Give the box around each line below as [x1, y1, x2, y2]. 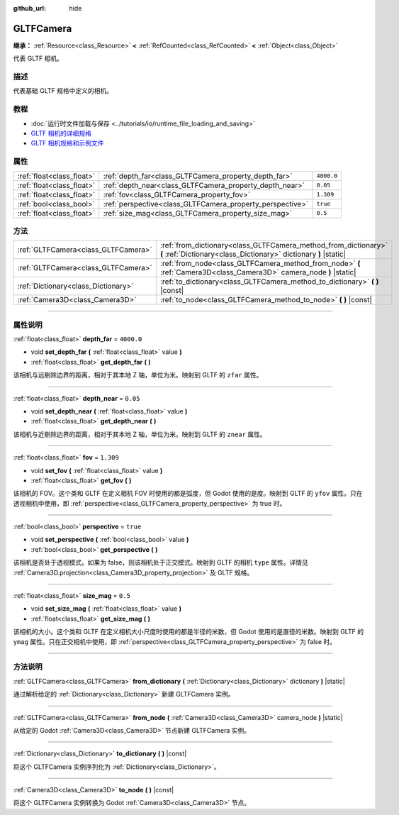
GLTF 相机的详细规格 [30, 128, 92, 138]
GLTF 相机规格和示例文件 [30, 139, 104, 148]
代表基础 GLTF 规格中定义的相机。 [13, 87, 113, 95]
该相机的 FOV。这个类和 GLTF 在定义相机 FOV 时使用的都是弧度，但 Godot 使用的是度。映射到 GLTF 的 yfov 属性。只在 [13, 489, 363, 498]
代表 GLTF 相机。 [13, 54, 64, 63]
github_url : [13, 4, 46, 12]
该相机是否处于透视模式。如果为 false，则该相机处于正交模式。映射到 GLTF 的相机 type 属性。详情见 [13, 558, 308, 567]
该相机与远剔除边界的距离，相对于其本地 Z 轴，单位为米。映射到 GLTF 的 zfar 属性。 [13, 371, 263, 379]
